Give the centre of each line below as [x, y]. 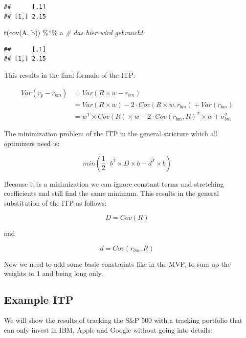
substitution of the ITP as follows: [55, 202]
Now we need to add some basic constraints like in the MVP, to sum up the [117, 264]
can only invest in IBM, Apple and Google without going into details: [108, 329]
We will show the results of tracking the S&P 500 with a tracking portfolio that [123, 320]
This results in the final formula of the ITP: [70, 74]
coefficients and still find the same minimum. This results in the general [112, 193]
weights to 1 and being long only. [54, 273]
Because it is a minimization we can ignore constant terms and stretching [114, 183]
